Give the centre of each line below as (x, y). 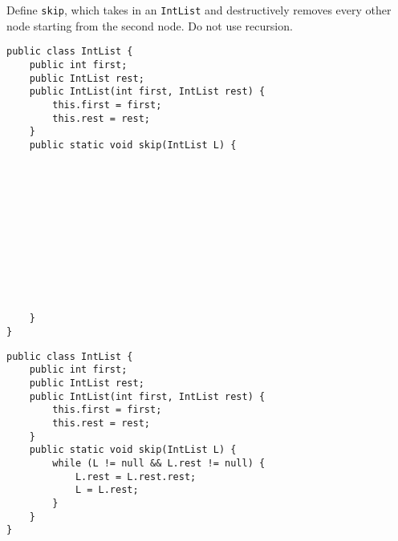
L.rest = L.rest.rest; (136, 476)
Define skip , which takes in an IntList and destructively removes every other (199, 10)
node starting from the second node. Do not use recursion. (150, 25)
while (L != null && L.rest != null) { (159, 463)
